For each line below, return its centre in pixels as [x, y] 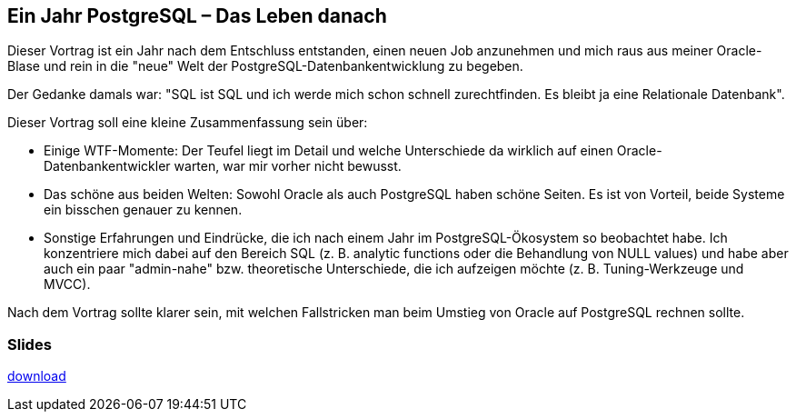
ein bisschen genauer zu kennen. [143, 210]
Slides [30, 344]
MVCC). [67, 284]
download [37, 376]
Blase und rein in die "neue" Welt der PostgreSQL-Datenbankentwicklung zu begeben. [265, 66]
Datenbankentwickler [107, 166]
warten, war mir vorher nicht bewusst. [288, 166]
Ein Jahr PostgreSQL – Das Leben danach [197, 16]
